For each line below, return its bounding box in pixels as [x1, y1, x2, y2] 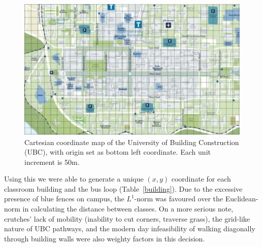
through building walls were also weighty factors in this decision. [4, 233, 205, 243]
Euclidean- [225, 193, 258, 204]
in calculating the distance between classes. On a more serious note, [22, 203, 234, 214]
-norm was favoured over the [134, 193, 223, 204]
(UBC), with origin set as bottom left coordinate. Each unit [24, 147, 211, 157]
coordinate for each [171, 173, 231, 184]
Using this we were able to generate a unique [4, 173, 144, 184]
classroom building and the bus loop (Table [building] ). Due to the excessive [4, 183, 243, 194]
